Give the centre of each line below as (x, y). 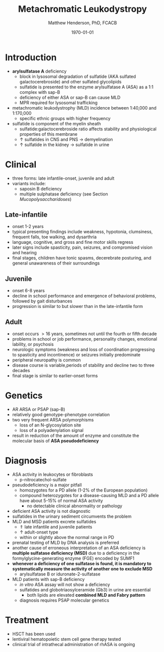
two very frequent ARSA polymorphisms (53, 420)
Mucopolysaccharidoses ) (45, 199)
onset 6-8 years (28, 291)
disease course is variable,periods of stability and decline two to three (83, 365)
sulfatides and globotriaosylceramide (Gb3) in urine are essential (85, 590)
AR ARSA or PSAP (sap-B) (39, 409)
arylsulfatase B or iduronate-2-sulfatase (60, 574)
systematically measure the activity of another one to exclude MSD (82, 569)
